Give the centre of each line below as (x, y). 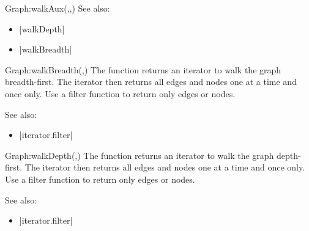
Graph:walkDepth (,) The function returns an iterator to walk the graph (140, 155)
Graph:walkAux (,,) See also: (58, 8)
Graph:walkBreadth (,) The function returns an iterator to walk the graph (143, 69)
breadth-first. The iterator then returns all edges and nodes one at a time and (151, 82)
